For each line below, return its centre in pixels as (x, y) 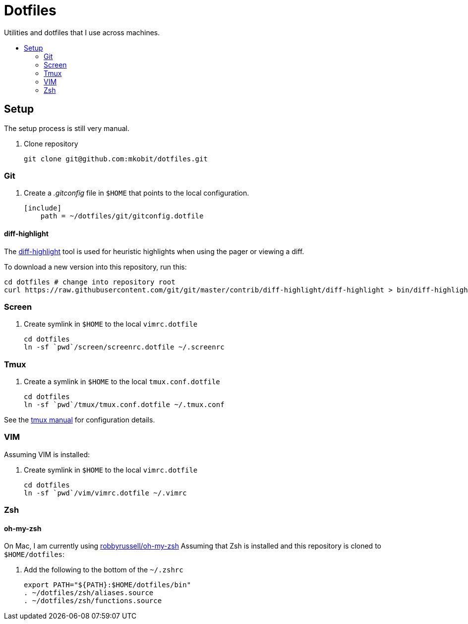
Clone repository (51, 143)
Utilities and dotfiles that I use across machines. (82, 32)
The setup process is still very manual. (67, 128)
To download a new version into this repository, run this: (95, 267)
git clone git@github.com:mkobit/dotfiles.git (116, 159)
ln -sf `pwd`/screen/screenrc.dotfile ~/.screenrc (124, 347)
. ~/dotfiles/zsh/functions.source (93, 601)
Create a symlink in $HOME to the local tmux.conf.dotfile (122, 382)
